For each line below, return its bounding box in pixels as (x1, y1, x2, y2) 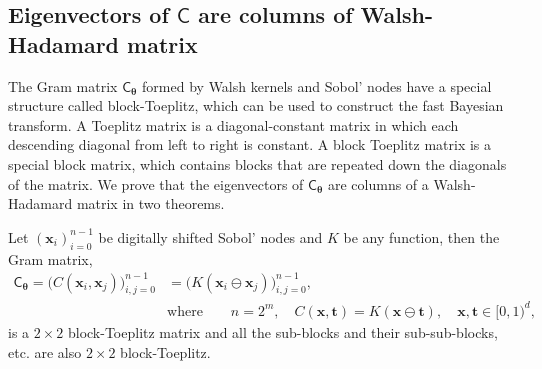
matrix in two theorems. (76, 193, 225, 214)
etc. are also (8, 341, 82, 362)
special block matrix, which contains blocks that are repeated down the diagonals (8, 153, 507, 174)
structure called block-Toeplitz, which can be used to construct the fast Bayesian (8, 95, 504, 116)
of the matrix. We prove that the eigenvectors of (8, 173, 304, 194)
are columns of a (327, 173, 429, 194)
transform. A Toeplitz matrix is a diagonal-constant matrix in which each (8, 114, 459, 135)
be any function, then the (343, 226, 500, 247)
